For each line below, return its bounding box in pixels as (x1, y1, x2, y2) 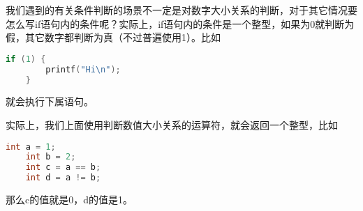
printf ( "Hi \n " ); (45, 64, 121, 75)
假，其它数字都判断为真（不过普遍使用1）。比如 (6, 30, 221, 45)
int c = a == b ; (25, 162, 101, 173)
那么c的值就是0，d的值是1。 (6, 192, 133, 207)
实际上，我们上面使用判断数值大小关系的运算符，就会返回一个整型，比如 (6, 118, 338, 132)
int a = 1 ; (6, 141, 56, 152)
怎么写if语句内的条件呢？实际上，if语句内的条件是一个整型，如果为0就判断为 (6, 16, 355, 31)
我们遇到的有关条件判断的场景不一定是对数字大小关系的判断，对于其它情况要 (6, 3, 357, 17)
